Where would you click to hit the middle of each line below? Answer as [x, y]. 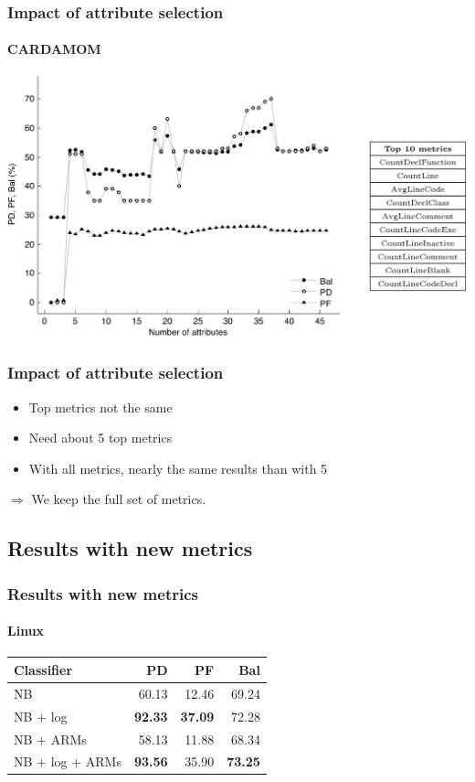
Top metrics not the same [100, 407]
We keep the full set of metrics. [119, 499]
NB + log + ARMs [68, 761]
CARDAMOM [54, 49]
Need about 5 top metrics [100, 438]
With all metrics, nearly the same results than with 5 [178, 468]
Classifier [43, 669]
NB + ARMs [50, 739]
